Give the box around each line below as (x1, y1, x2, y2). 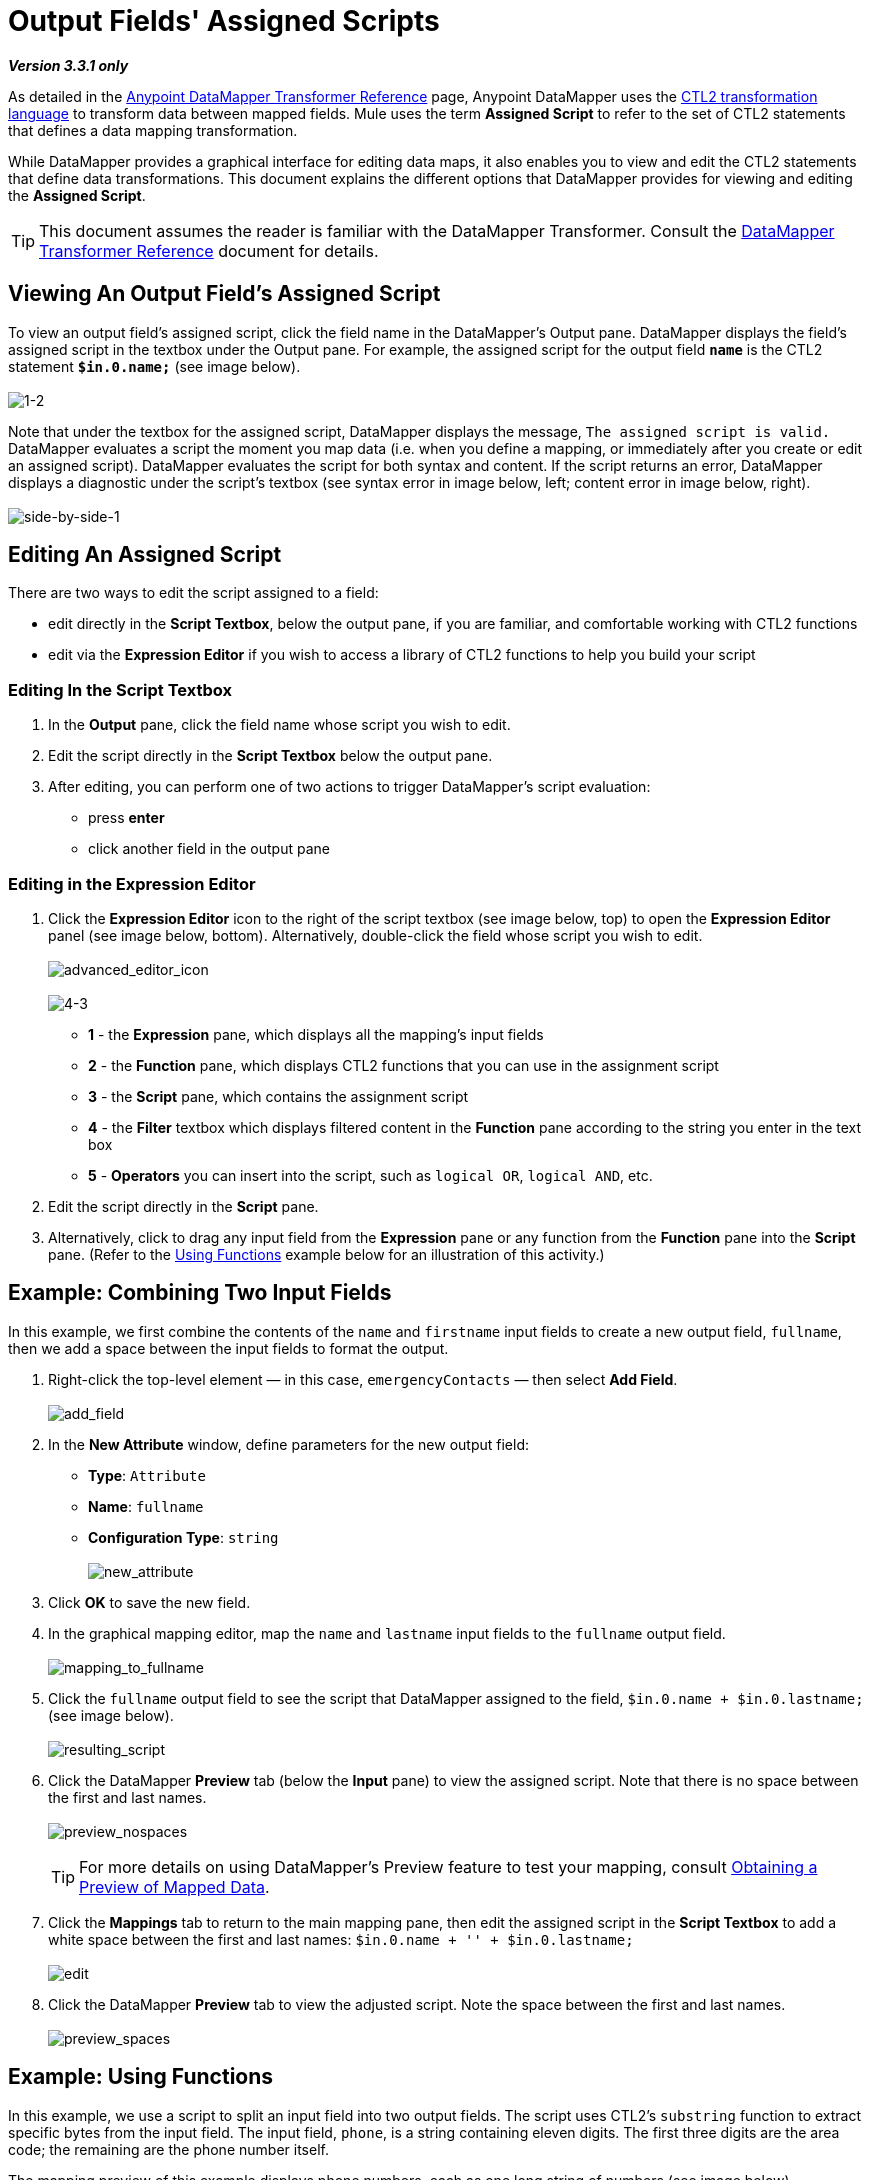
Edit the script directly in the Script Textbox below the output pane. (48, 747, 493, 765)
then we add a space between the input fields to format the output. (8, 1339, 449, 1357)
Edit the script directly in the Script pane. (48, 1197, 319, 1215)
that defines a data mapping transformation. (8, 121, 298, 139)
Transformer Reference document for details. (39, 240, 379, 261)
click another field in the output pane (88, 840, 330, 858)
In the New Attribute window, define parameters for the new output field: (48, 1435, 530, 1453)
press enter (88, 809, 165, 827)
